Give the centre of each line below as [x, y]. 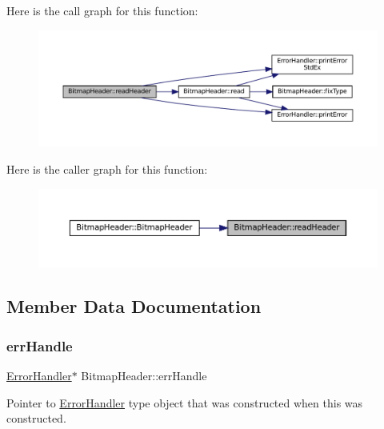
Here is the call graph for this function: [102, 10]
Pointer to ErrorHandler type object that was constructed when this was [185, 402]
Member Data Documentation [134, 306]
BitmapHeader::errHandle [144, 376]
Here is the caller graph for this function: [107, 168]
